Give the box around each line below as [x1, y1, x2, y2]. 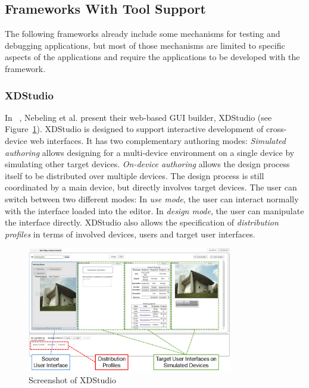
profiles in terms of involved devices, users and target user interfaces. [5, 227, 255, 240]
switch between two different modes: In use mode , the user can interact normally [5, 192, 299, 205]
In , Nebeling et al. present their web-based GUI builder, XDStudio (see [5, 111, 272, 123]
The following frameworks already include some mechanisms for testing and [5, 27, 280, 40]
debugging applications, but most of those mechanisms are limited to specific [5, 39, 285, 51]
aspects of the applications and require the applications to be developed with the [5, 51, 300, 63]
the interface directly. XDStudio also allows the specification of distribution [5, 216, 279, 229]
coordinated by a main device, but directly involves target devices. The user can [5, 181, 297, 193]
